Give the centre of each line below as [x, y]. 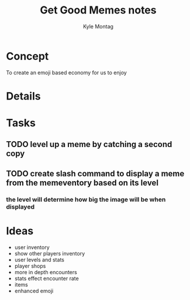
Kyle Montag [98, 26]
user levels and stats [39, 260]
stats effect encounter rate [46, 278]
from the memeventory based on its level [82, 183]
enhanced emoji [34, 291]
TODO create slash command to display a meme [95, 173]
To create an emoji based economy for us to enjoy [66, 72]
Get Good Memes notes [98, 10]
